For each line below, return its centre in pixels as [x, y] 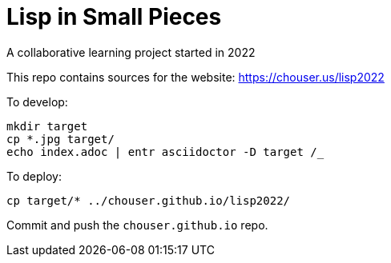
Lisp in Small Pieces [114, 17]
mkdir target [47, 126]
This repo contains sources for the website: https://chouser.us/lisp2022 [195, 77]
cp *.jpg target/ [60, 139]
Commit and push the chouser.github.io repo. [137, 225]
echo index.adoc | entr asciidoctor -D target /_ [165, 151]
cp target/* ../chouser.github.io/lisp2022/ [149, 200]
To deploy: [34, 176]
